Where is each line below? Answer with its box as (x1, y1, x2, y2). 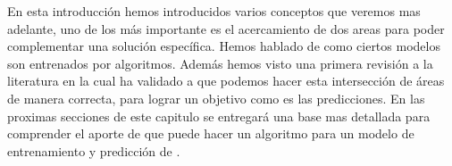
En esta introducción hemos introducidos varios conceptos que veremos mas (7, 2, 421, 20)
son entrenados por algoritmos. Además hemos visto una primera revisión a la (7, 54, 433, 72)
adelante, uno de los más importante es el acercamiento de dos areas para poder (7, 19, 445, 37)
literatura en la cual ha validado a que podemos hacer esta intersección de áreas (7, 71, 445, 90)
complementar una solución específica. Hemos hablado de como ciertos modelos (7, 37, 440, 55)
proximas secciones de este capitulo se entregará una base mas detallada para (7, 106, 431, 125)
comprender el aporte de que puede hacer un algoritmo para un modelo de (7, 124, 414, 143)
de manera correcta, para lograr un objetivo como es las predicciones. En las (7, 88, 425, 107)
